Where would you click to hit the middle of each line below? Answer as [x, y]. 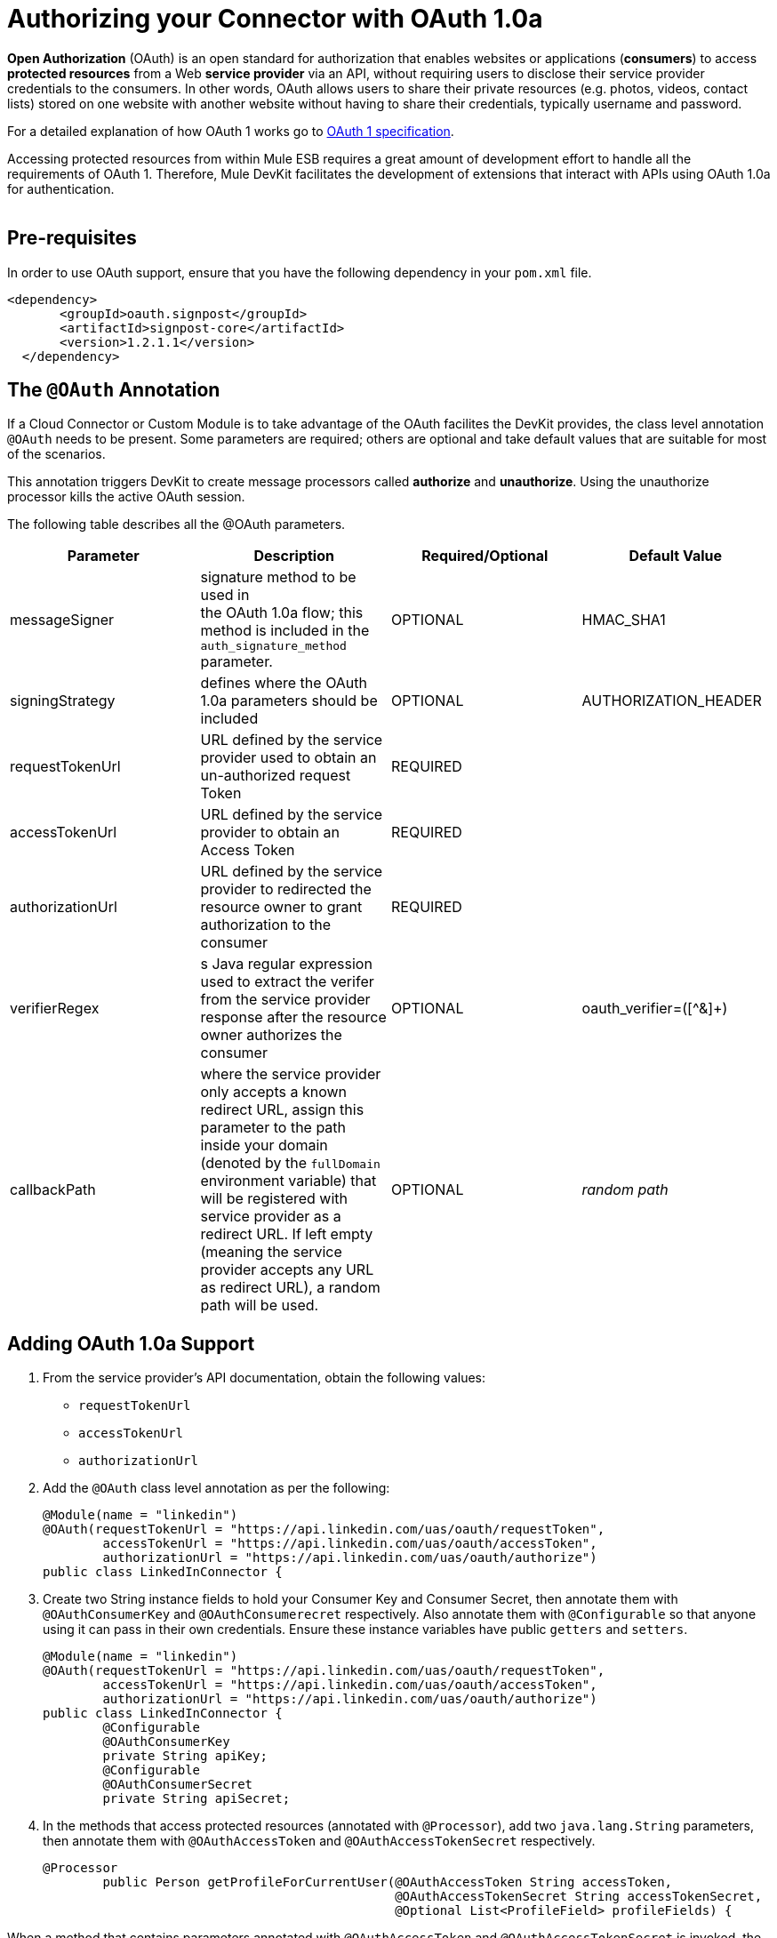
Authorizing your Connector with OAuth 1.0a [275, 19]
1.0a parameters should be [289, 701]
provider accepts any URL [287, 1270]
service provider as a [271, 1217]
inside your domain [264, 1145]
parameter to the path [273, 1128]
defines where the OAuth [284, 683]
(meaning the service [271, 1252]
